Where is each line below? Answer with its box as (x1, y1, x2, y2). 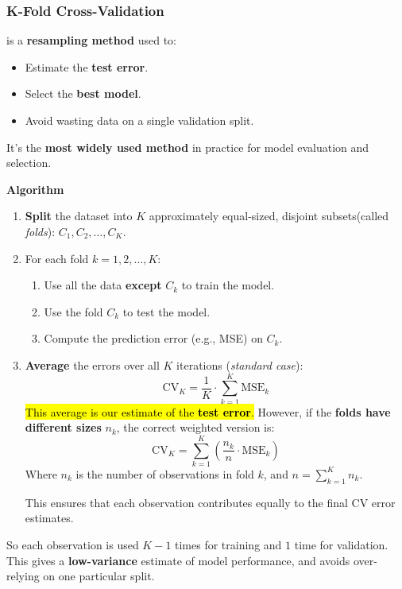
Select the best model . (25, 85, 141, 102)
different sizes (25, 419, 102, 436)
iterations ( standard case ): (176, 356, 303, 373)
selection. (6, 154, 52, 171)
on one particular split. (43, 568, 155, 584)
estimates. (25, 510, 74, 526)
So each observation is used (6, 536, 139, 552)
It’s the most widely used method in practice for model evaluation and (6, 138, 369, 155)
